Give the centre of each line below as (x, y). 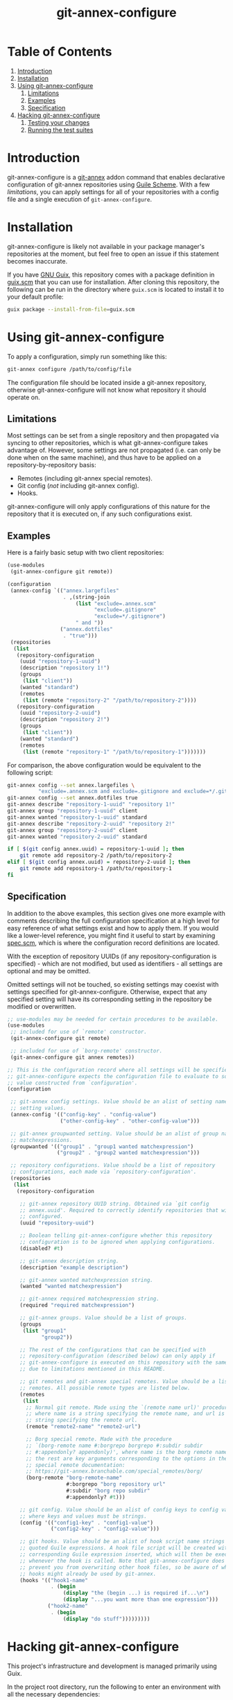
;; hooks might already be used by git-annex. (88, 1574)
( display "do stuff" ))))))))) (106, 1619)
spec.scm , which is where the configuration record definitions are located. (113, 943)
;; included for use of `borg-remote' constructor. (86, 1051)
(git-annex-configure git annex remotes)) (72, 1057)
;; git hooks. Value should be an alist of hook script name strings (122, 1542)
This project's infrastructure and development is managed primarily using (112, 1666)
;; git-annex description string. (69, 1261)
